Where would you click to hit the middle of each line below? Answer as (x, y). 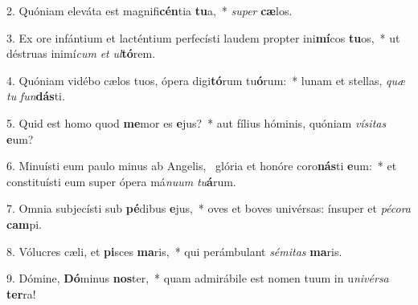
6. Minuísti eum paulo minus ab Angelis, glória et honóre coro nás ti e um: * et (202, 166)
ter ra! (21, 293)
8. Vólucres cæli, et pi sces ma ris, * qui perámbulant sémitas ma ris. (174, 251)
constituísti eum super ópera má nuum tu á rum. (121, 181)
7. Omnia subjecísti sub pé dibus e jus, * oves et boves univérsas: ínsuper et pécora (209, 208)
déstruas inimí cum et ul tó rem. (81, 53)
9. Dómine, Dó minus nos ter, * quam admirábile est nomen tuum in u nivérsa (198, 278)
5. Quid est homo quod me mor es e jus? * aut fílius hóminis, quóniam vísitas (197, 122)
